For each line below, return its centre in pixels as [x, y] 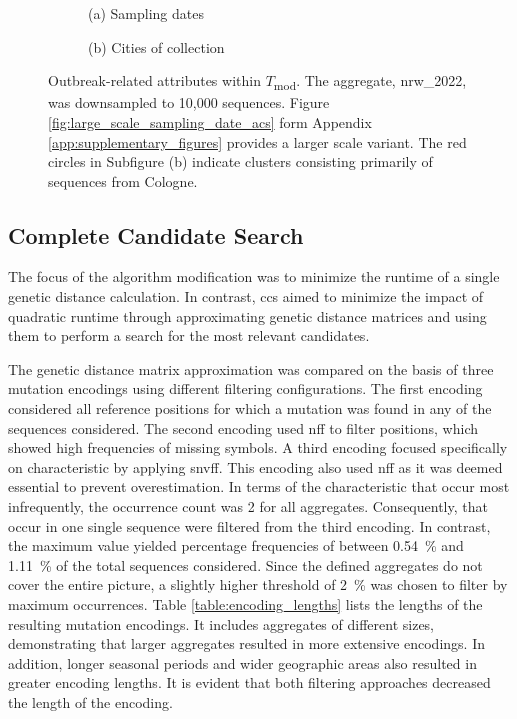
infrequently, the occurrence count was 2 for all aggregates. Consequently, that [248, 506]
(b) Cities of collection [156, 46]
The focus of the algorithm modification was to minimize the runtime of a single [254, 276]
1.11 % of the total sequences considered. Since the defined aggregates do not [245, 564]
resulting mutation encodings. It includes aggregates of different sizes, [221, 623]
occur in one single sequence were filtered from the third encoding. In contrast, [249, 525]
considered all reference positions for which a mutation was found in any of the [250, 408]
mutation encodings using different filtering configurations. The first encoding [245, 388]
